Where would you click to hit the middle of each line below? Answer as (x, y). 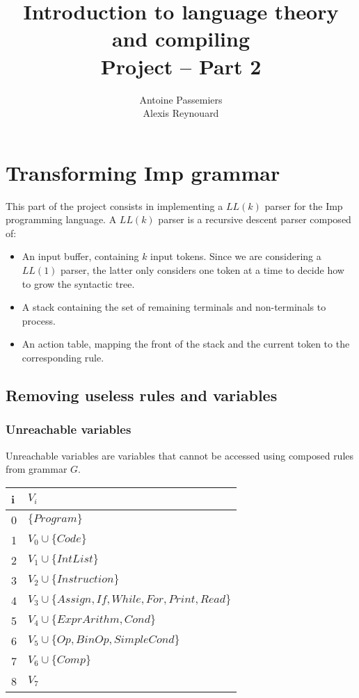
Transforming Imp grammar (143, 172)
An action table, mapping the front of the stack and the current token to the (186, 344)
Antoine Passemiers (181, 99)
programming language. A (61, 219)
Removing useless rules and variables (142, 395)
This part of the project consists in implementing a (114, 205)
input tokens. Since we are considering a (236, 256)
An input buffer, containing (80, 256)
